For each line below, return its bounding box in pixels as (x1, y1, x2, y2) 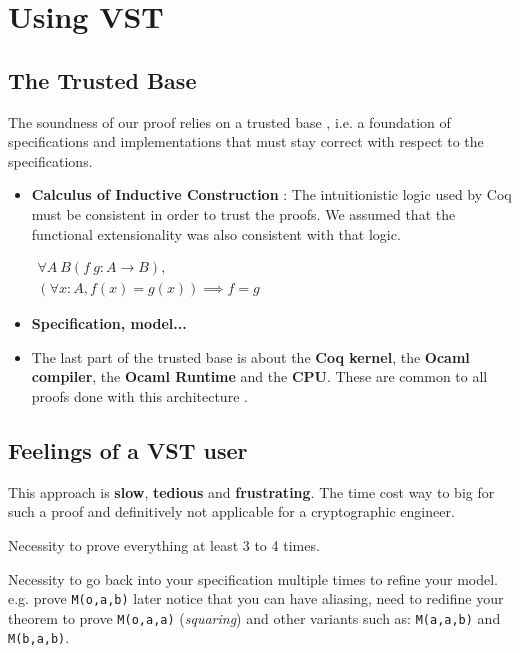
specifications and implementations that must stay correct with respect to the (8, 131, 484, 152)
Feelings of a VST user (8, 434, 248, 465)
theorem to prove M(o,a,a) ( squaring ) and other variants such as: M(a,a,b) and (8, 607, 501, 628)
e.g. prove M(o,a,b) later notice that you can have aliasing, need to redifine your (8, 588, 504, 609)
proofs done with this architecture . (31, 385, 248, 406)
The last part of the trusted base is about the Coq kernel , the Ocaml (31, 346, 470, 367)
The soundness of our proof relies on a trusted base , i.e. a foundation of (8, 111, 451, 132)
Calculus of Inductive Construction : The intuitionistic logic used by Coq (31, 184, 512, 205)
